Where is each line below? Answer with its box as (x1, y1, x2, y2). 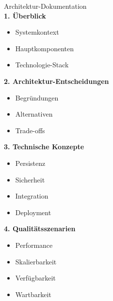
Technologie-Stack (15, 60, 69, 70)
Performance (15, 240, 53, 250)
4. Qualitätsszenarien (4, 223, 76, 234)
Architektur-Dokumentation (4, 1, 87, 11)
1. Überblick (4, 10, 46, 20)
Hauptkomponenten (15, 43, 74, 53)
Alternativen (15, 109, 53, 119)
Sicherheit (15, 174, 45, 184)
